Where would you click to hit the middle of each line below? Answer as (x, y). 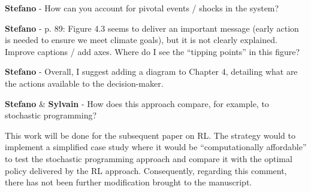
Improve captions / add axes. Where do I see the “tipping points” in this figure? (153, 51)
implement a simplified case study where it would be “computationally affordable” (156, 147)
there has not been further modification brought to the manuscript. (129, 182)
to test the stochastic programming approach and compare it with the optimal (149, 158)
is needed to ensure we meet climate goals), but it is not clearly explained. (141, 40)
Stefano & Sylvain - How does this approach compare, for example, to (137, 103)
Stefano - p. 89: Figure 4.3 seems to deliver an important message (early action (152, 28)
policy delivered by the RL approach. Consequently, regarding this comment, (146, 170)
